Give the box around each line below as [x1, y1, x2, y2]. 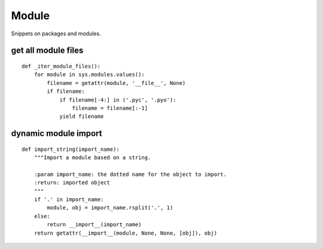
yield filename [59, 113, 104, 120]
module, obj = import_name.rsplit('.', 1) [47, 204, 173, 211]
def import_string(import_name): [22, 145, 120, 153]
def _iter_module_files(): [22, 63, 101, 69]
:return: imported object [33, 180, 111, 186]
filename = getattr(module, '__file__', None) [47, 80, 186, 86]
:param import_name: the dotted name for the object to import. [33, 171, 227, 178]
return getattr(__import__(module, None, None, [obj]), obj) [33, 229, 218, 236]
